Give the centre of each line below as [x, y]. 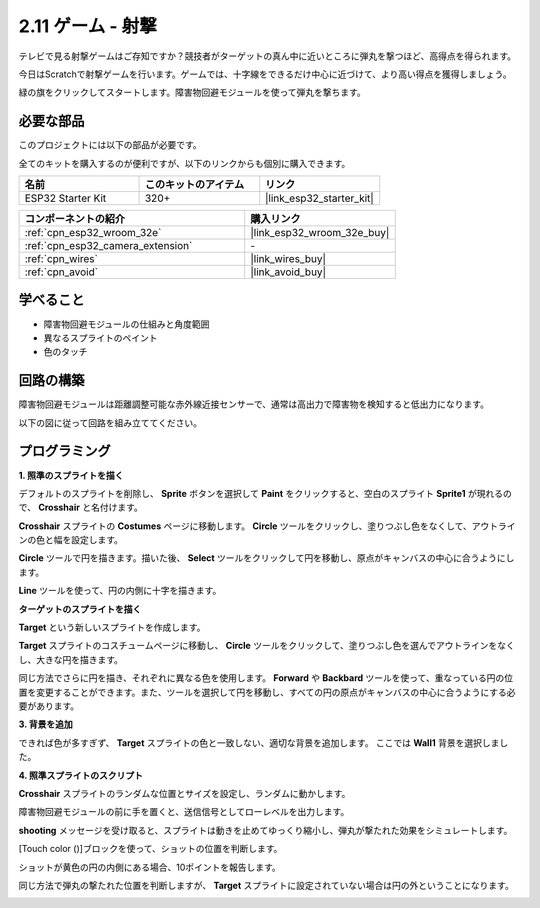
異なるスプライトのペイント [100, 337]
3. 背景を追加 [46, 724]
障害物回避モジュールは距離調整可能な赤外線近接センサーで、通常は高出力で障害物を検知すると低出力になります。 [254, 404]
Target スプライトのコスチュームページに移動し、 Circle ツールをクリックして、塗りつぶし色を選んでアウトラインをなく [266, 646]
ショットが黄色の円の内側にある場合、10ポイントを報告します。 [150, 867]
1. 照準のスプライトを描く [71, 475]
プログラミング [64, 451]
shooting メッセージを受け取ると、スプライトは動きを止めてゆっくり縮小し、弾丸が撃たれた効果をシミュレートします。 [265, 830]
